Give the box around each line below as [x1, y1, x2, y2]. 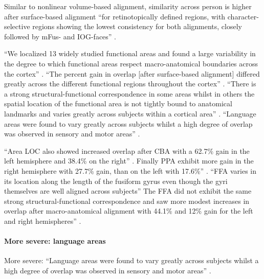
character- [227, 11, 259, 21]
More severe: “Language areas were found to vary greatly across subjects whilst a [4, 255, 259, 266]
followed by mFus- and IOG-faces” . [4, 31, 117, 41]
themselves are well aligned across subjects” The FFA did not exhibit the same [4, 185, 252, 196]
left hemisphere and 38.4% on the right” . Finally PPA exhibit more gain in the [4, 155, 254, 166]
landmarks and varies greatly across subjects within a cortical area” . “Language [4, 108, 256, 119]
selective [4, 21, 30, 32]
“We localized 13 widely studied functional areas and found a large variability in [4, 48, 256, 59]
